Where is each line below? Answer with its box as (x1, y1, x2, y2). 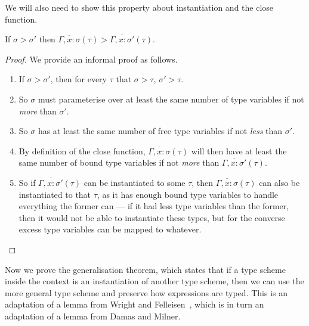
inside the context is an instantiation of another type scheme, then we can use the (5, 275, 304, 287)
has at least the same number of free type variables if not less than (38, 125, 283, 137)
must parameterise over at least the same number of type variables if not (38, 92, 304, 105)
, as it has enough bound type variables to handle (97, 188, 279, 200)
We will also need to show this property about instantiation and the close (5, 1, 274, 13)
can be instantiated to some (84, 176, 186, 188)
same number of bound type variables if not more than (18, 156, 220, 169)
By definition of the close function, (18, 144, 146, 157)
